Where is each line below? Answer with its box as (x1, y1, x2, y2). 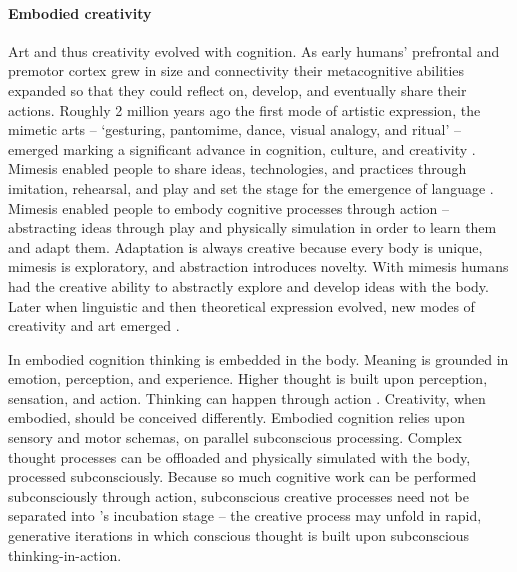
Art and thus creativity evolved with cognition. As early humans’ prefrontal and (8, 40, 500, 61)
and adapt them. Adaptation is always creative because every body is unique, (8, 236, 483, 257)
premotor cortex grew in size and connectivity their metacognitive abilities (8, 60, 465, 81)
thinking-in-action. (8, 544, 122, 565)
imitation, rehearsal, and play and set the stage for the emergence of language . (8, 177, 494, 198)
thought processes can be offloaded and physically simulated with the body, (8, 446, 471, 467)
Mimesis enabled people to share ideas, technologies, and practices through (8, 158, 467, 179)
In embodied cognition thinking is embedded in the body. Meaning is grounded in (8, 348, 509, 369)
